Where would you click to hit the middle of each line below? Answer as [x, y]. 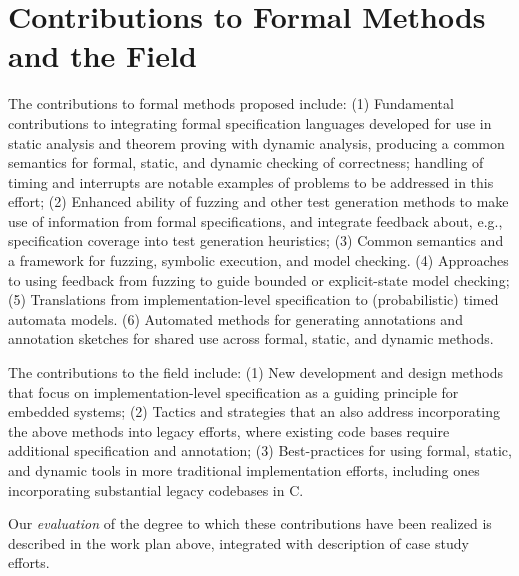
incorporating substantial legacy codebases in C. [156, 489]
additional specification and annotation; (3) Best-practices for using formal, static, [260, 450]
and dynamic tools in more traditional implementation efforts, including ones [244, 470]
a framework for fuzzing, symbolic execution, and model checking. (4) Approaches [258, 260]
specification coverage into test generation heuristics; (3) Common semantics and [256, 240]
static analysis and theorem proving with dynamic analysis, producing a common [256, 142]
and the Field [102, 55]
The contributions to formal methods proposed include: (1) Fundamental [231, 103]
